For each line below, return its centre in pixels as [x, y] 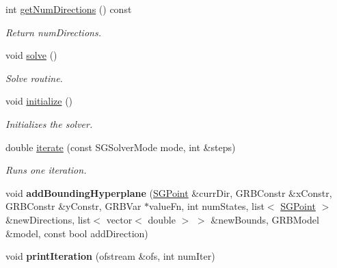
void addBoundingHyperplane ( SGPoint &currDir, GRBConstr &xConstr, [169, 192]
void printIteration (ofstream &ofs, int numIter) [110, 256]
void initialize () [39, 101]
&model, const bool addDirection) [77, 233]
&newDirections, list [48, 219]
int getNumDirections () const [69, 9]
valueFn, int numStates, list [207, 206]
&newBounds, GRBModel [265, 219]
